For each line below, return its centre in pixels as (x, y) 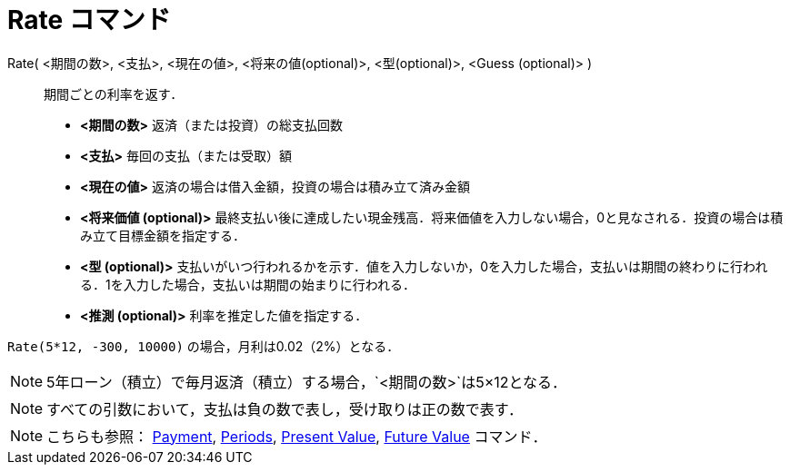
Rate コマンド (89, 20)
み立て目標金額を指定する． (163, 235)
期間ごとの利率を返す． (114, 93)
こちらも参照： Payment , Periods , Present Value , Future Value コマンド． (297, 436)
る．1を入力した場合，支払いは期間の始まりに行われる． (248, 284)
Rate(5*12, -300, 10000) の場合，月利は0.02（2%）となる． (204, 346)
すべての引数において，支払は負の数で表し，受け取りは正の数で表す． (285, 409)
